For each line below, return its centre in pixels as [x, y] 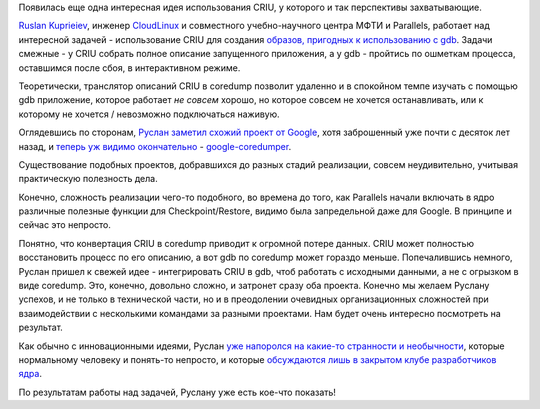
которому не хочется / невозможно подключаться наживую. [149, 114]
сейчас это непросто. [65, 225]
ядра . [30, 374]
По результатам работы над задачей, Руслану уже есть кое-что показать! [177, 392]
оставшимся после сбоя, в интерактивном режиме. [129, 67]
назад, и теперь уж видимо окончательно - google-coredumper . [155, 146]
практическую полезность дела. [88, 179]
